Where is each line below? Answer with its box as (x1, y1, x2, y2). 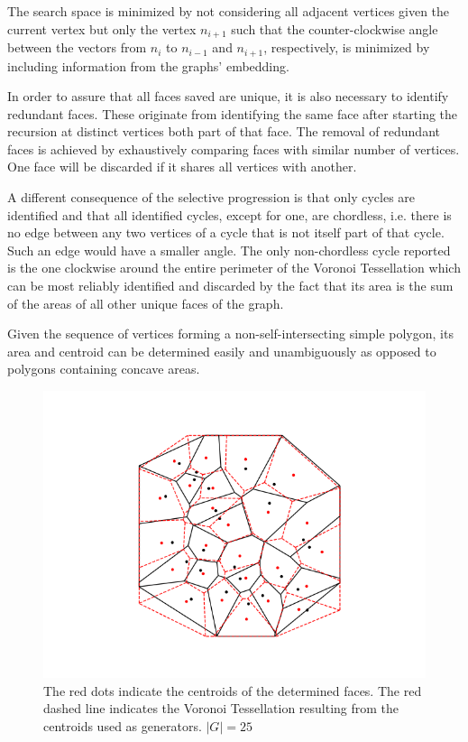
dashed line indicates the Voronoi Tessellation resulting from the (43, 699, 399, 718)
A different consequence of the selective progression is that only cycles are (7, 188, 416, 207)
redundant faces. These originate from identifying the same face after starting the (7, 104, 458, 123)
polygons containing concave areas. (7, 359, 200, 378)
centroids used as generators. (43, 716, 202, 735)
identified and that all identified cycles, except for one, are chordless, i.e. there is (7, 205, 452, 224)
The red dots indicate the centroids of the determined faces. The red (43, 681, 422, 700)
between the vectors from (7, 38, 147, 57)
